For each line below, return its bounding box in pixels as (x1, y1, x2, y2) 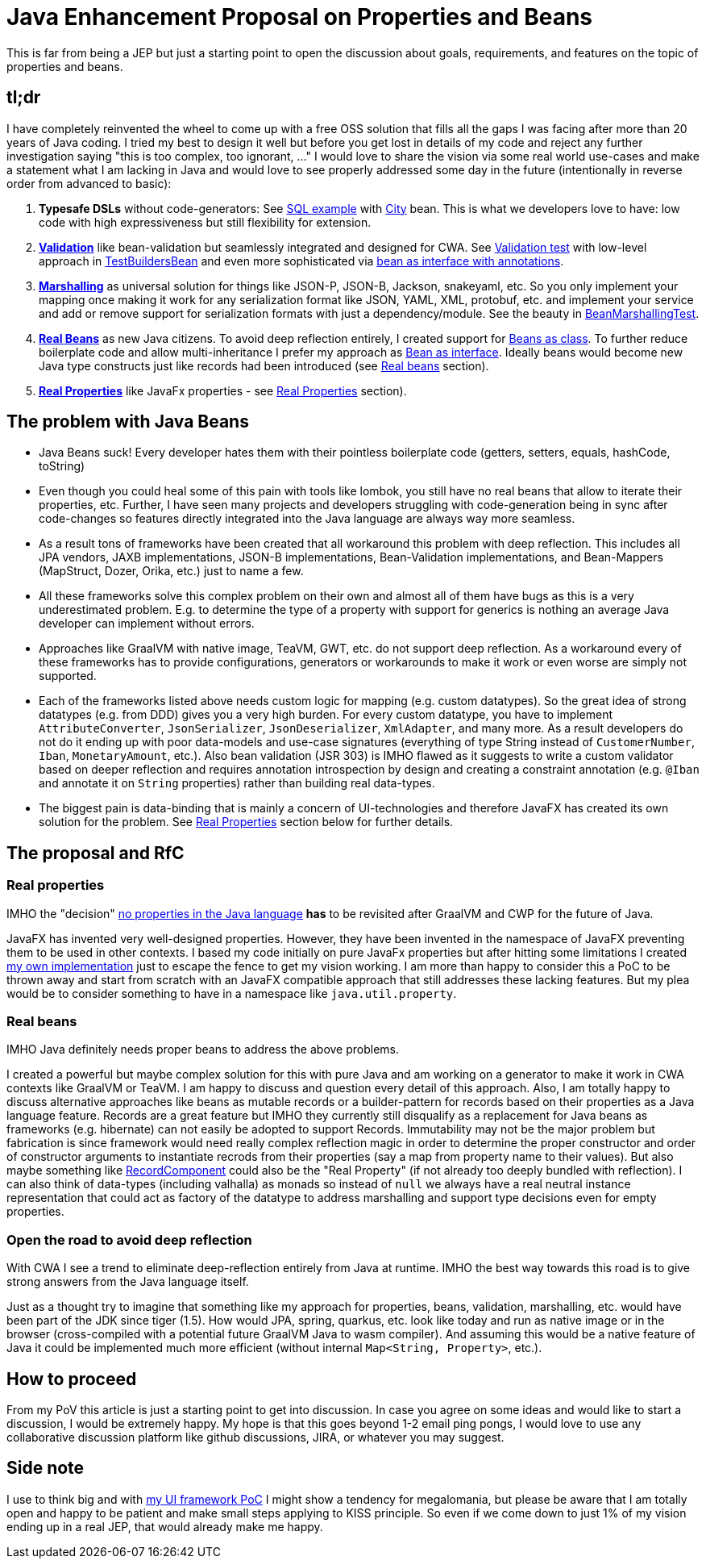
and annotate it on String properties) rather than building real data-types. (39, 776, 435, 791)
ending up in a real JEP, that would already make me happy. (6, 1519, 323, 1534)
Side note (6, 1458, 85, 1479)
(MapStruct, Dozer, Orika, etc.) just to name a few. (39, 564, 304, 578)
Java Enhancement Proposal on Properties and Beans (6, 3, 593, 31)
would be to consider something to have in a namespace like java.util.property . (6, 986, 457, 1000)
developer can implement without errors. (39, 616, 255, 631)
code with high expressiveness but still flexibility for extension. (39, 215, 372, 229)
